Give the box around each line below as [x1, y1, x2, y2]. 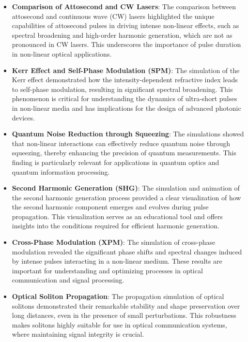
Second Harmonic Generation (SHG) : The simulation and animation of [12, 183, 240, 193]
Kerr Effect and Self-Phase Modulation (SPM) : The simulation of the [12, 65, 240, 75]
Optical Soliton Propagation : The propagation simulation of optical [12, 291, 224, 301]
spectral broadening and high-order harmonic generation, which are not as [12, 30, 232, 40]
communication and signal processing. [12, 275, 124, 285]
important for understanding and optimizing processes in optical [12, 265, 203, 275]
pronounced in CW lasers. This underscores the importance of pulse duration [12, 39, 241, 49]
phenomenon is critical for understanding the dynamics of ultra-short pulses [12, 93, 237, 104]
